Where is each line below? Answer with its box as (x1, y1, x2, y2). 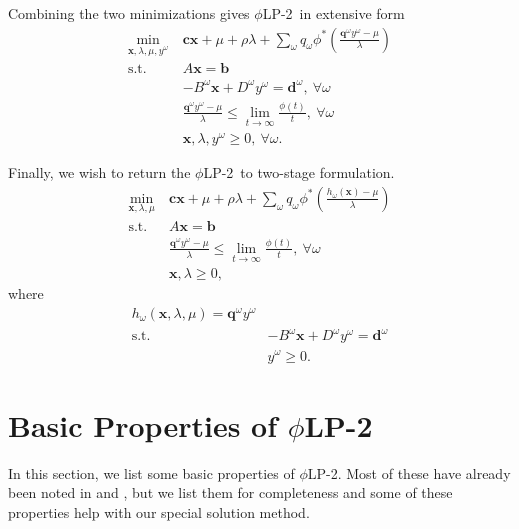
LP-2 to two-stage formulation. (203, 162, 395, 183)
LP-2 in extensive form (262, 3, 405, 23)
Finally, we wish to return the (8, 162, 191, 183)
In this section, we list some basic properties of (8, 462, 295, 483)
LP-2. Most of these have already (307, 462, 511, 483)
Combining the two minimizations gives (8, 3, 250, 23)
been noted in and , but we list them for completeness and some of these (8, 482, 453, 503)
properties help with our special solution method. (8, 501, 310, 522)
